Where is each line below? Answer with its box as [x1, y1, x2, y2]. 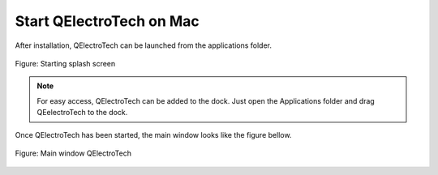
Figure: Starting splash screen [15, 58, 116, 68]
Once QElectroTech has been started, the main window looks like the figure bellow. [15, 130, 292, 139]
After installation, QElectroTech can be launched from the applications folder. [15, 41, 272, 50]
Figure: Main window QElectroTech [15, 148, 131, 158]
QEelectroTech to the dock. [36, 108, 128, 117]
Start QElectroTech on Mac [15, 12, 200, 30]
